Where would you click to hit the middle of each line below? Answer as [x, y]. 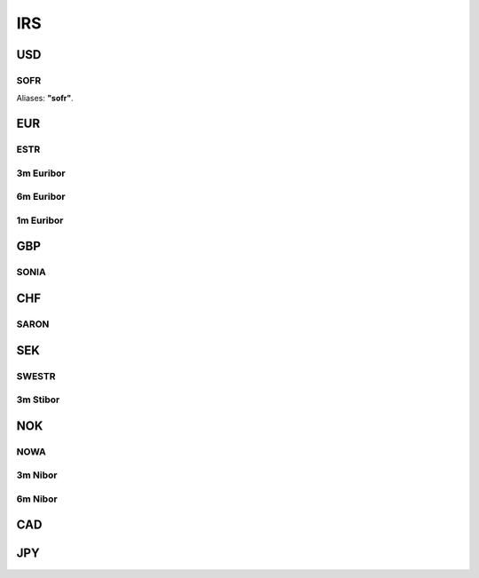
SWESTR [36, 376]
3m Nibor [37, 475]
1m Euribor [40, 220]
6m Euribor [41, 197]
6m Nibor [37, 499]
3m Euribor [41, 173]
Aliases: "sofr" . [45, 99]
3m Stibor [38, 400]
